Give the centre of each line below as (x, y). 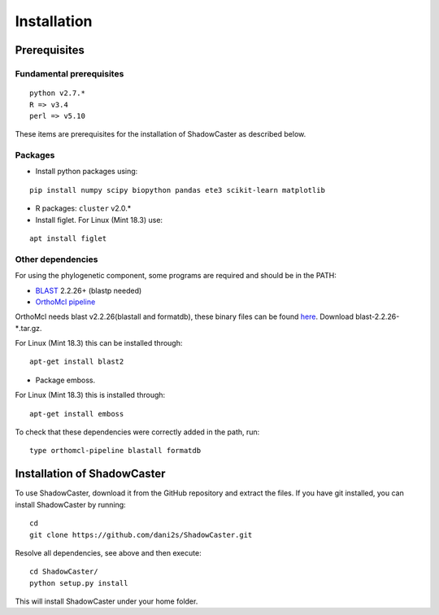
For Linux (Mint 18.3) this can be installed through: (99, 343)
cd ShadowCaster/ (64, 572)
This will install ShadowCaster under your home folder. (106, 601)
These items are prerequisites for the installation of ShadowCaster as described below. (161, 134)
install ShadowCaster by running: (70, 504)
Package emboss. (65, 380)
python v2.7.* (57, 93)
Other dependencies (57, 259)
